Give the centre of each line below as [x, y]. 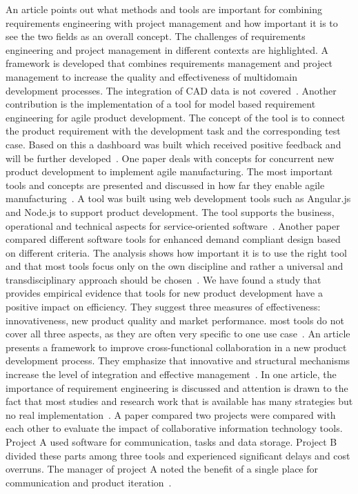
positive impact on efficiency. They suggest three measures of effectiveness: [163, 307]
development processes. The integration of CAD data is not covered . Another [171, 90]
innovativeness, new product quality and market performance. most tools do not [175, 320]
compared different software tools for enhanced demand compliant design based [173, 239]
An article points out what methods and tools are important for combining [164, 9]
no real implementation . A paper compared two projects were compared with [171, 414]
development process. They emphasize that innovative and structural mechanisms [178, 360]
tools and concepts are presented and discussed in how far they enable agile [165, 185]
